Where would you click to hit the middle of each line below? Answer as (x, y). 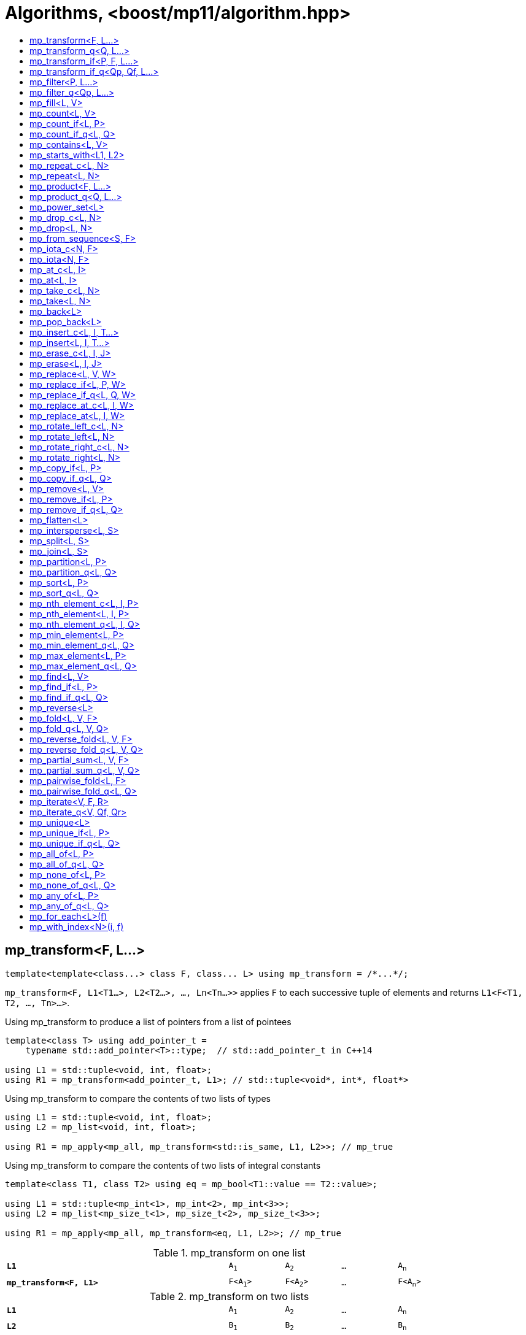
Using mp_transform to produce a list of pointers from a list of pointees (148, 1021)
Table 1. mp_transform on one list (229, 1252)
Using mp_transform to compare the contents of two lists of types (138, 1098)
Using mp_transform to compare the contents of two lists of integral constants (163, 1165)
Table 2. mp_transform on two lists (229, 1296)
